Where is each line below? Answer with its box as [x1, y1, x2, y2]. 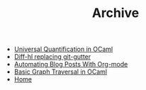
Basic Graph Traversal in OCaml [13, 67, 108, 76]
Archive [91, 5, 140, 21]
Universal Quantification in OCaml [13, 45, 113, 54]
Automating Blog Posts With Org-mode [13, 60, 128, 69]
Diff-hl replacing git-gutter [13, 52, 91, 61]
